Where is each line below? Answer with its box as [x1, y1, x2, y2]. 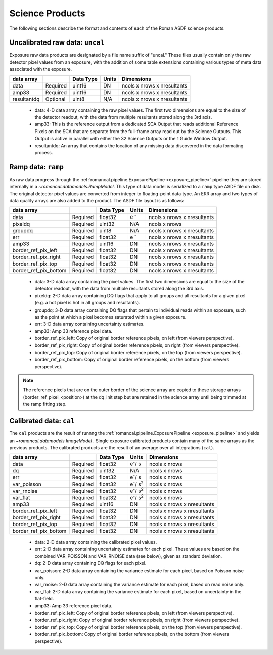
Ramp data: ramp [9, 162, 64, 171]
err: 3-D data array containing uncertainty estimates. [34, 321, 145, 327]
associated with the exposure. [9, 66, 72, 72]
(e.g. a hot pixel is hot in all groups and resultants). [34, 300, 140, 306]
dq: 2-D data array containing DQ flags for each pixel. [34, 560, 147, 566]
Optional [45, 95, 66, 102]
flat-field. [34, 596, 54, 602]
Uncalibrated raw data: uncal [9, 38, 105, 47]
